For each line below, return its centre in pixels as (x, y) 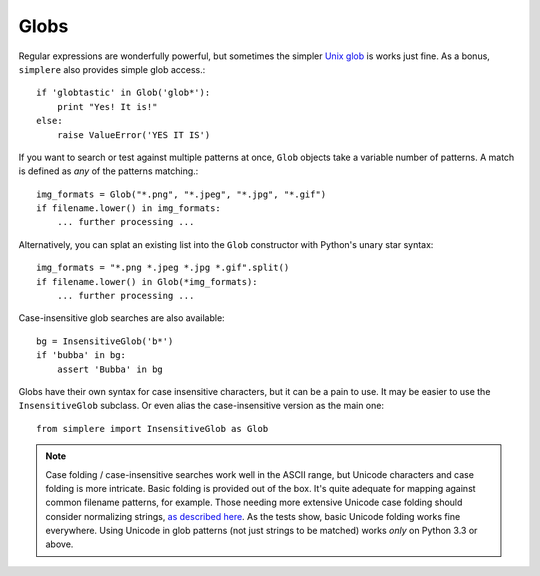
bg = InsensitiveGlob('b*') (105, 341)
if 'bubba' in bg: (81, 355)
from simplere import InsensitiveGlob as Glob (152, 428)
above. (59, 544)
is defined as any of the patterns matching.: (108, 171)
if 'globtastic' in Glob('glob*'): (123, 93)
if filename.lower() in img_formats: (129, 208)
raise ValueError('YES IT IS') (133, 134)
